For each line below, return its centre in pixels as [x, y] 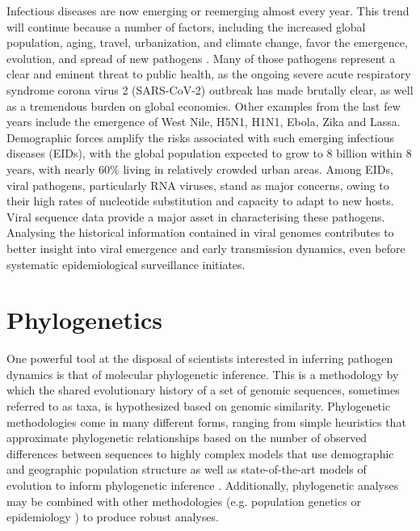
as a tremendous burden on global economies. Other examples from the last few [204, 105]
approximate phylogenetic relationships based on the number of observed [187, 438]
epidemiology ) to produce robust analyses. [113, 517]
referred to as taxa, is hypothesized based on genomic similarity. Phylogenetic [199, 406]
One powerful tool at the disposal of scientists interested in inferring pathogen [200, 358]
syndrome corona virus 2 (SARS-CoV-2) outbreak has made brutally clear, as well [210, 89]
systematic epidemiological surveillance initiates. [126, 264]
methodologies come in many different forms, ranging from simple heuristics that [206, 421]
